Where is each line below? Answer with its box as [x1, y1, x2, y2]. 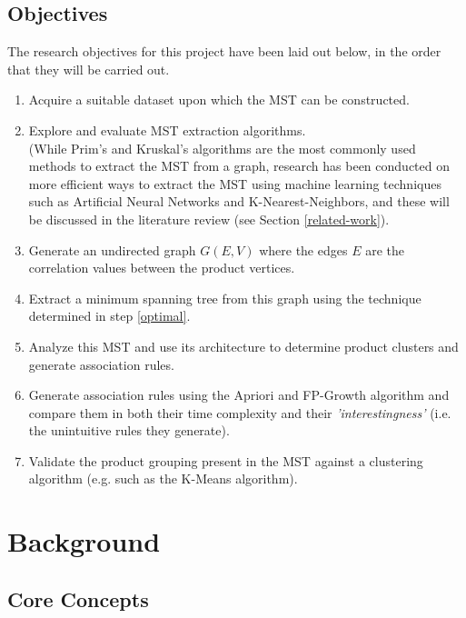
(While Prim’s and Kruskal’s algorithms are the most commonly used [28, 138, 416, 157]
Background [7, 523, 161, 560]
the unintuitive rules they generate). [28, 421, 230, 440]
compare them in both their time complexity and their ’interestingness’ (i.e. [28, 403, 451, 422]
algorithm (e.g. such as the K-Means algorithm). [28, 469, 298, 488]
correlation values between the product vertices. [28, 258, 295, 277]
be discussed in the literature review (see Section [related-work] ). [28, 209, 390, 228]
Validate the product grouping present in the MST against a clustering [28, 451, 423, 470]
